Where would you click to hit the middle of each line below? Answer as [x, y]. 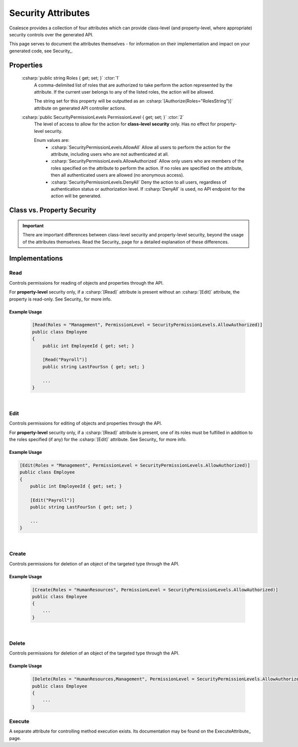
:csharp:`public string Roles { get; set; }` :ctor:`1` [71, 78]
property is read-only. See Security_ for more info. [60, 299]
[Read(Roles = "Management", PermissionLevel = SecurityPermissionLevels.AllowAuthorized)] [147, 325]
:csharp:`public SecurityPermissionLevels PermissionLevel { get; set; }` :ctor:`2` [103, 117]
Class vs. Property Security [53, 210]
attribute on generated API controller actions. [80, 108]
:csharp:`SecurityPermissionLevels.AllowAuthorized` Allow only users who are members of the [148, 161]
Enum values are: [52, 140]
